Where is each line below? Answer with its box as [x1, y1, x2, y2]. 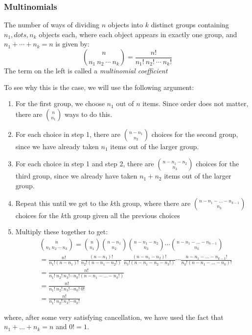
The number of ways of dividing [4, 20, 99, 30]
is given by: [55, 39, 90, 49]
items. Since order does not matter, [142, 98, 249, 109]
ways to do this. [65, 109, 113, 119]
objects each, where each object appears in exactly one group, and [39, 29, 237, 39]
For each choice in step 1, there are [15, 129, 121, 139]
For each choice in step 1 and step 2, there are [15, 158, 154, 169]
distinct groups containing [151, 20, 229, 30]
